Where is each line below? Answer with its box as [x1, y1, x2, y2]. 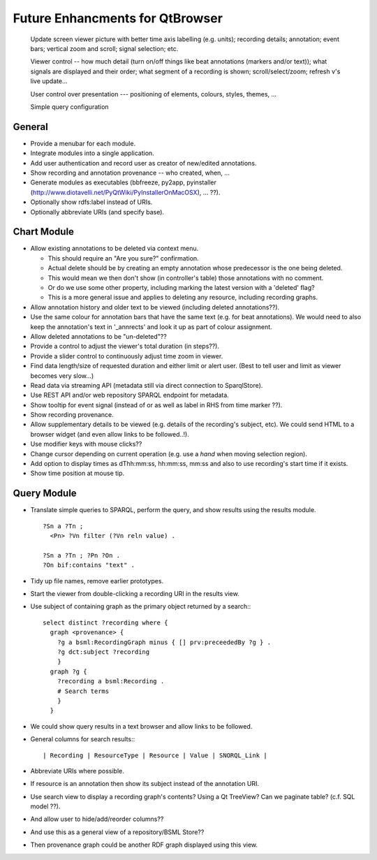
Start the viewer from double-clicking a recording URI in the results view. [30, 590, 240, 598]
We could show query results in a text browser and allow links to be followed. [30, 722, 253, 730]
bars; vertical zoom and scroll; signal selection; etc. [30, 44, 179, 52]
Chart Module [13, 226, 75, 238]
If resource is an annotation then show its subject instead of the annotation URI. [30, 780, 260, 788]
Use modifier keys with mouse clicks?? [30, 440, 142, 449]
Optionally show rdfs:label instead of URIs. [30, 198, 153, 206]
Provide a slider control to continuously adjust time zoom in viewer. [30, 351, 223, 360]
